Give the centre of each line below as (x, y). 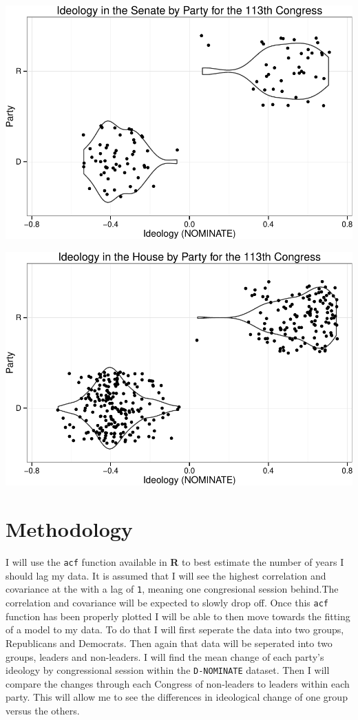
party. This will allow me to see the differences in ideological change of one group (177, 697)
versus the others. (43, 710)
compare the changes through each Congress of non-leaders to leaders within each (178, 683)
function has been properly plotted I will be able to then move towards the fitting (178, 616)
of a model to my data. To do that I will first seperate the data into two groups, (175, 629)
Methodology (69, 529)
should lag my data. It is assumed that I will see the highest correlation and (166, 575)
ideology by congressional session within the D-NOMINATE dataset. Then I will (168, 670)
